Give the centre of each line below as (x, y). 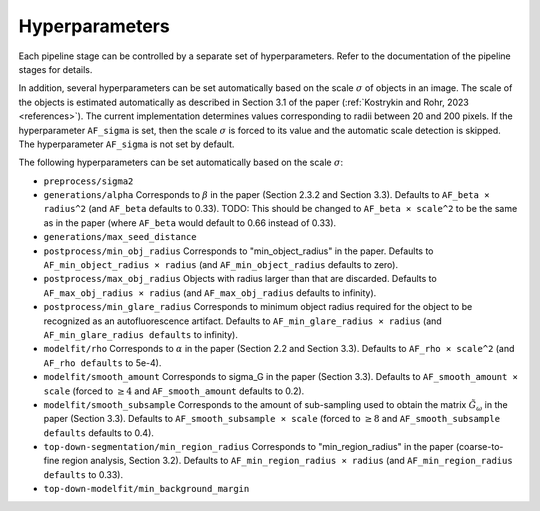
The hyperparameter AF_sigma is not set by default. (126, 144)
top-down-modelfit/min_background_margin (146, 489)
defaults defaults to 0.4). (99, 432)
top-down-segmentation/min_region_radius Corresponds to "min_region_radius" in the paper (248, 447)
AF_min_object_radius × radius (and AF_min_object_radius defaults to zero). (221, 265)
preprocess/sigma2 (88, 181)
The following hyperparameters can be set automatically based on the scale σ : (181, 162)
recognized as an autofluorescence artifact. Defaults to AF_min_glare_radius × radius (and (242, 321)
